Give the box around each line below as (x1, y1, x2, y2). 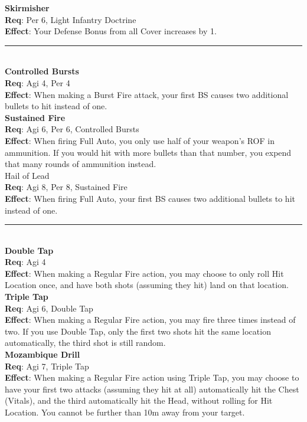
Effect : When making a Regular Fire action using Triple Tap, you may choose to (5, 371, 299, 384)
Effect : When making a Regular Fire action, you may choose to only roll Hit (5, 267, 284, 279)
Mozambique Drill (5, 348, 80, 361)
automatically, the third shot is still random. (5, 336, 166, 349)
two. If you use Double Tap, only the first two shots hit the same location (5, 325, 271, 337)
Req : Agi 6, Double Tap (5, 302, 93, 314)
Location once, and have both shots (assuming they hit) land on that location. (5, 279, 289, 291)
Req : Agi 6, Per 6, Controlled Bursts (5, 123, 139, 135)
